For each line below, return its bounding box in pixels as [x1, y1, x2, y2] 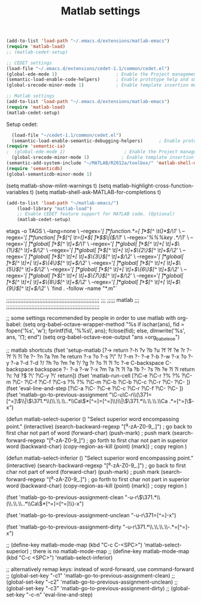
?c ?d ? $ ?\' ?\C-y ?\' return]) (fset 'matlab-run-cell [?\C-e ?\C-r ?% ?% [6, 372, 181, 379]
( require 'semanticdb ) [6, 165, 63, 171]
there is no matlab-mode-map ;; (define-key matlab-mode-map [33, 547, 190, 555]
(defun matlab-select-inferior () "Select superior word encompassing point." [6, 454, 194, 462]
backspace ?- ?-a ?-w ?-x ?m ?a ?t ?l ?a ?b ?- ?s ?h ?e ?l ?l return [35, 366, 195, 373]
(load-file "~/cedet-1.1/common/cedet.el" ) [11, 132, 121, 138]
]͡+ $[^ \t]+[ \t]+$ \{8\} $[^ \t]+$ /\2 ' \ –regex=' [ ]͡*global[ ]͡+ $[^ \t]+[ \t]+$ [6, 279, 179, 286]
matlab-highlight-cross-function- [112, 182, 194, 189]
